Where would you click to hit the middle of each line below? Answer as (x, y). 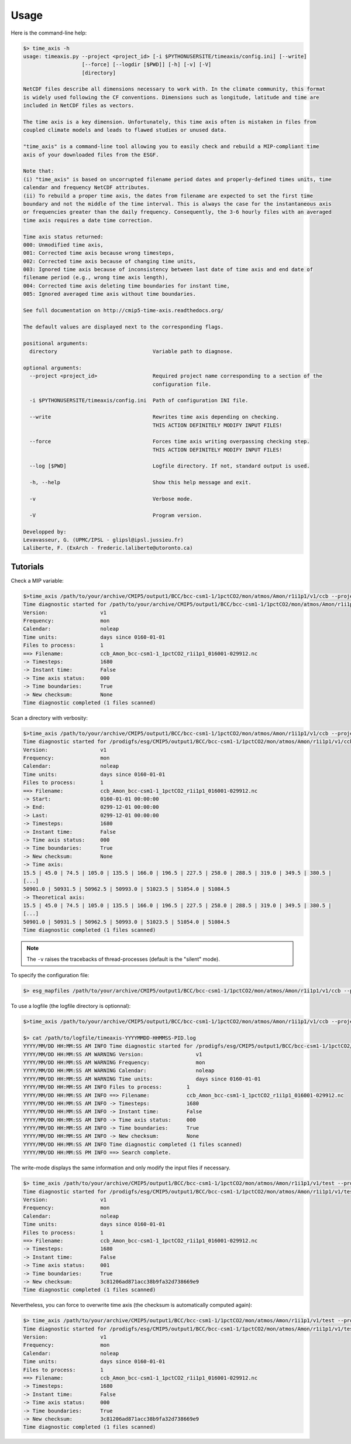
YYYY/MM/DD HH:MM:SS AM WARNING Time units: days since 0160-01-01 (142, 1079)
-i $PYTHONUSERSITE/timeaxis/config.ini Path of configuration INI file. (139, 401)
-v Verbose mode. (111, 499)
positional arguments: (56, 343)
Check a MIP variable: (37, 580)
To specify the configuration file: (50, 976)
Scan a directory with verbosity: (49, 718)
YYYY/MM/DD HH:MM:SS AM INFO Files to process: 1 (106, 1087)
